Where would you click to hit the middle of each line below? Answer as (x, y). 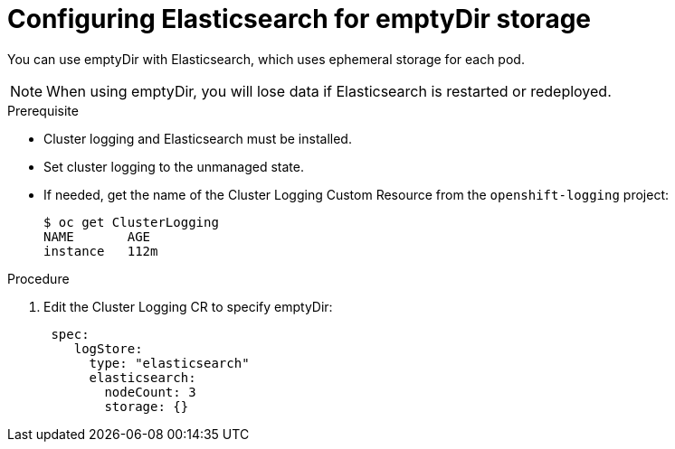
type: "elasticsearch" (169, 363)
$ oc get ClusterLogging (131, 222)
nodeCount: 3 (150, 392)
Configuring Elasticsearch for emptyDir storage (299, 19)
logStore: (108, 348)
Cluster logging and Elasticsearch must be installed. (198, 138)
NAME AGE (97, 236)
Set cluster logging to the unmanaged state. (174, 166)
